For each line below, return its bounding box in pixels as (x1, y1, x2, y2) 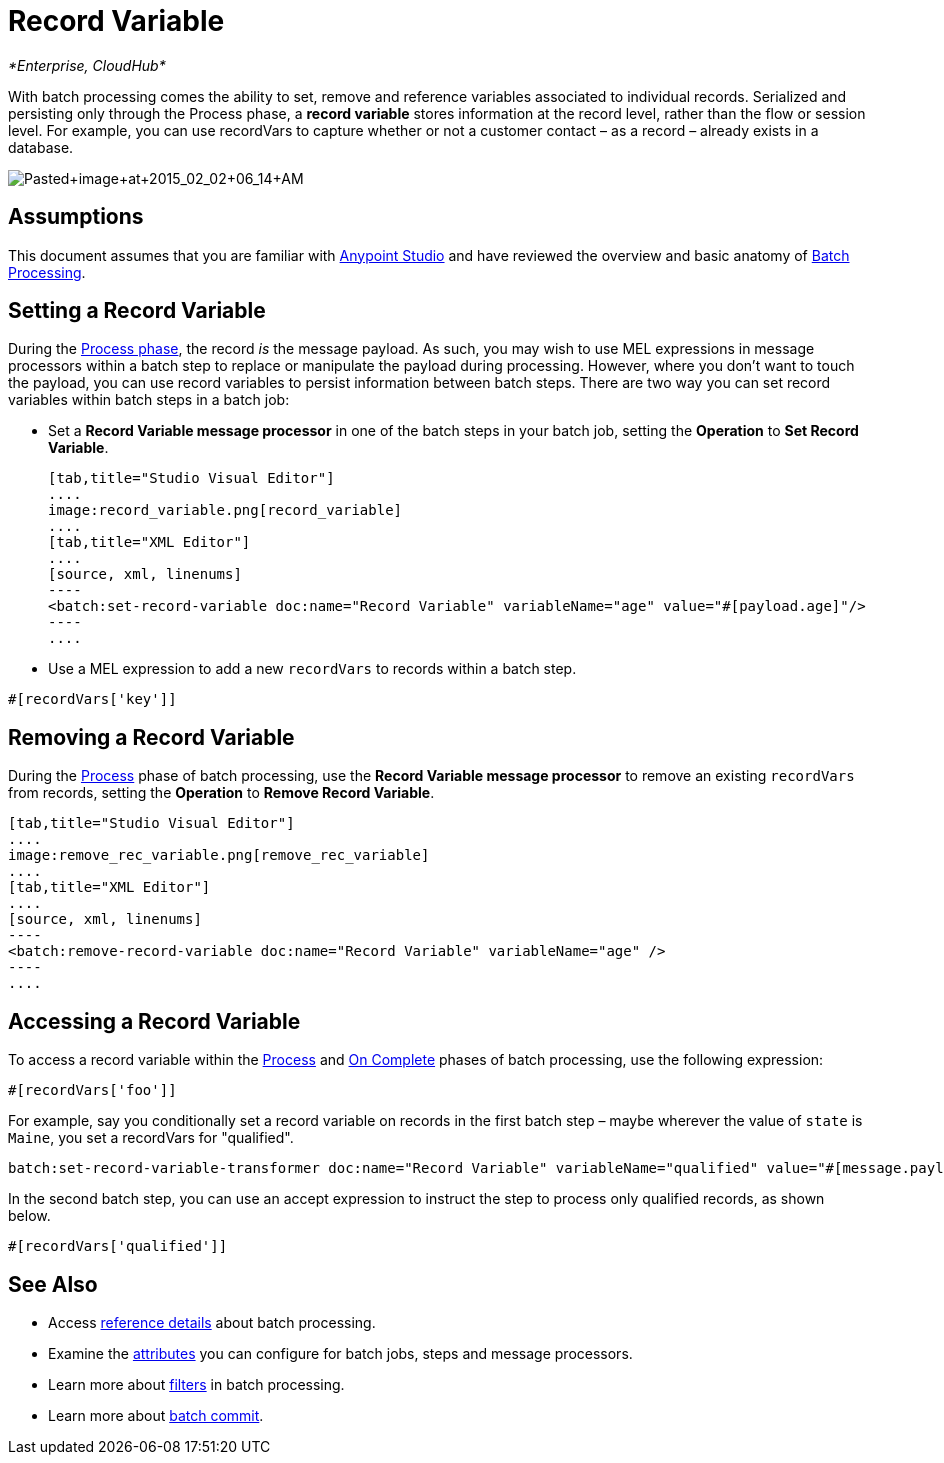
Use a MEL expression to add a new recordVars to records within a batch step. (48, 660, 577, 678)
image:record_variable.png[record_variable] (48, 502, 403, 519)
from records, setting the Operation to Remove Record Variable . (8, 784, 435, 802)
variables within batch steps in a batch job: (8, 391, 290, 409)
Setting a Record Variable (8, 298, 266, 324)
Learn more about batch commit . (48, 1406, 264, 1424)
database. (8, 138, 74, 156)
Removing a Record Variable (8, 724, 295, 750)
